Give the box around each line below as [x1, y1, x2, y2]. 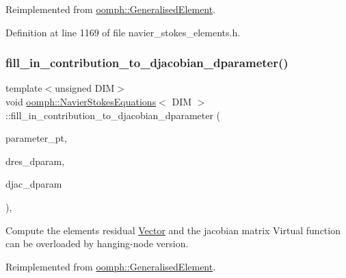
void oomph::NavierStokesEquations [5, 94, 157, 108]
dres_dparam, [5, 153, 65, 168]
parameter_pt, [5, 131, 67, 145]
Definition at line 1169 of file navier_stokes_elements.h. [5, 25, 241, 39]
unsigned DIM [55, 81, 115, 95]
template [5, 81, 42, 95]
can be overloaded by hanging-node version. [5, 236, 189, 251]
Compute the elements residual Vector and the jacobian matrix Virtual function [5, 223, 341, 237]
